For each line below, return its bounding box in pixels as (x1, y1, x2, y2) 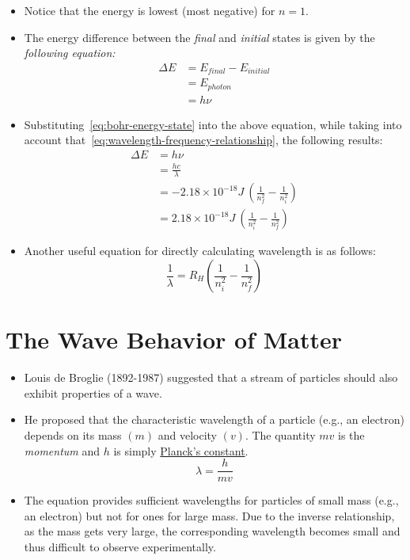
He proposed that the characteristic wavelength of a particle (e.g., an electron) (24, 411, 405, 428)
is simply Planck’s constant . (113, 442, 249, 459)
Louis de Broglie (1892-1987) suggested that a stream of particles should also (24, 369, 398, 386)
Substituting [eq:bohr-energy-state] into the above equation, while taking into (24, 116, 402, 132)
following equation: (24, 44, 116, 61)
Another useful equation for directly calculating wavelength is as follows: (24, 242, 376, 259)
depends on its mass (24, 426, 122, 443)
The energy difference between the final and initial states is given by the (24, 29, 375, 45)
